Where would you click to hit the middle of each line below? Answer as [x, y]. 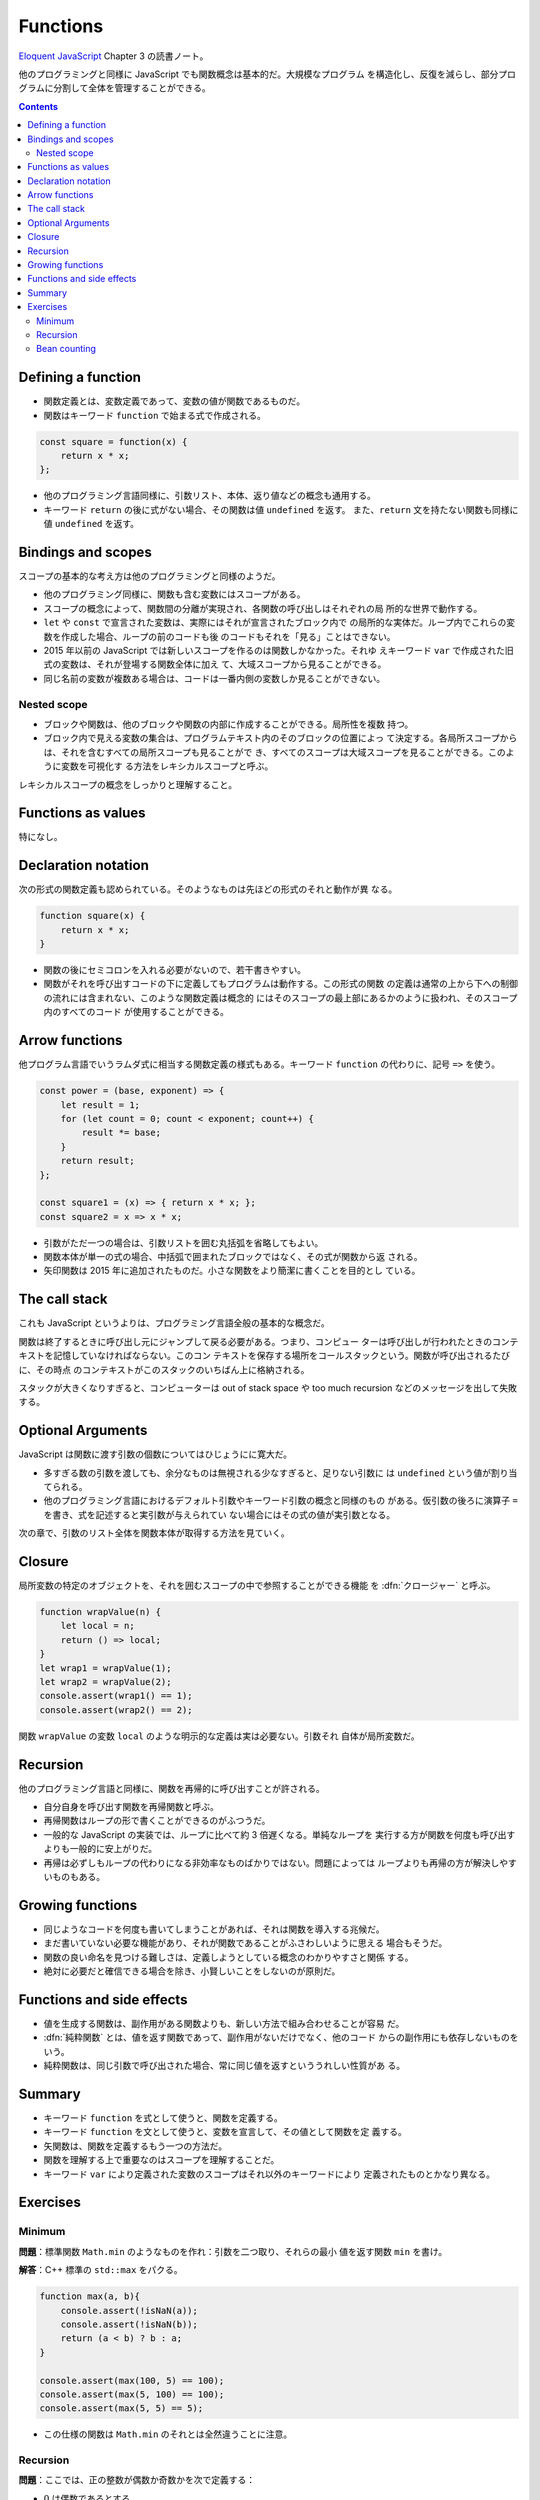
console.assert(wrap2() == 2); [116, 1709]
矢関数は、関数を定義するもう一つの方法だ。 [135, 2146]
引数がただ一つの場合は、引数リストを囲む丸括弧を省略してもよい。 [183, 1242]
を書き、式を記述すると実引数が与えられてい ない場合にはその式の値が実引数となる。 [219, 1514]
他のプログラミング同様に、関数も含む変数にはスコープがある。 [174, 594]
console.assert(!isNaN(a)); [129, 2310]
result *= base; [121, 1133]
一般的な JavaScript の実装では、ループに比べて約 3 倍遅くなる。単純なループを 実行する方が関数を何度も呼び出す [279, 1834]
